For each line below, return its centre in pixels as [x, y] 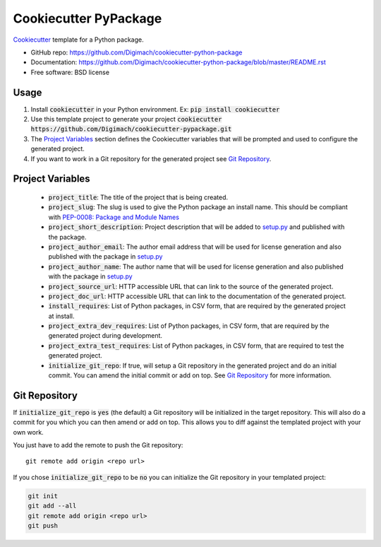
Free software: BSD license [70, 72]
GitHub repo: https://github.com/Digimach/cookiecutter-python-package [137, 52]
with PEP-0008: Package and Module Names [114, 217]
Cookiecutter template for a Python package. [78, 40]
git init [43, 496]
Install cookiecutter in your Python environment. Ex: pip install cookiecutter [155, 109]
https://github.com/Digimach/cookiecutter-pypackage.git [131, 129]
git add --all [52, 506]
